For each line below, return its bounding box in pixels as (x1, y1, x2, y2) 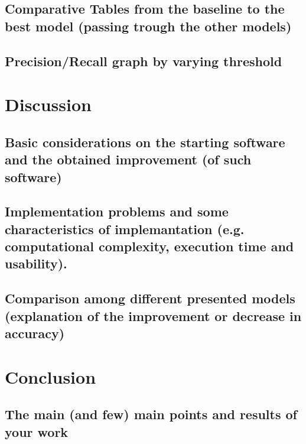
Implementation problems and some (5, 202, 229, 221)
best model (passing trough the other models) (5, 17, 292, 35)
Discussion (5, 92, 92, 116)
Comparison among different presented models (5, 289, 295, 307)
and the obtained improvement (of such (5, 150, 252, 168)
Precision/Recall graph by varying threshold (5, 51, 282, 70)
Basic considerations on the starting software (5, 132, 285, 151)
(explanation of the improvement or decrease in (5, 306, 302, 325)
